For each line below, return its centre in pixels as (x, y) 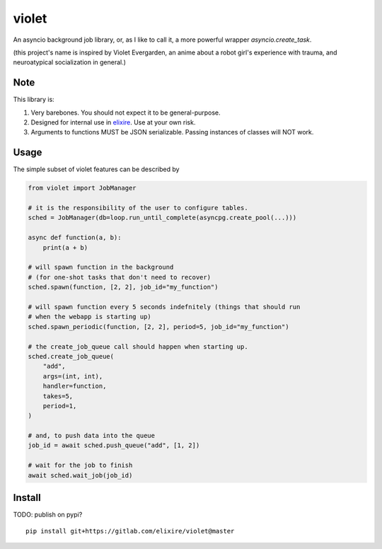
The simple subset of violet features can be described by (96, 169)
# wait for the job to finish (80, 466)
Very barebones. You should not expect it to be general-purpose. (126, 112)
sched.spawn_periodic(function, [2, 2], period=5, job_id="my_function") (158, 326)
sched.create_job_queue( (71, 356)
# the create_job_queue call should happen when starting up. (138, 346)
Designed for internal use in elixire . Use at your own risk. (113, 122)
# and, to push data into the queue (92, 436)
